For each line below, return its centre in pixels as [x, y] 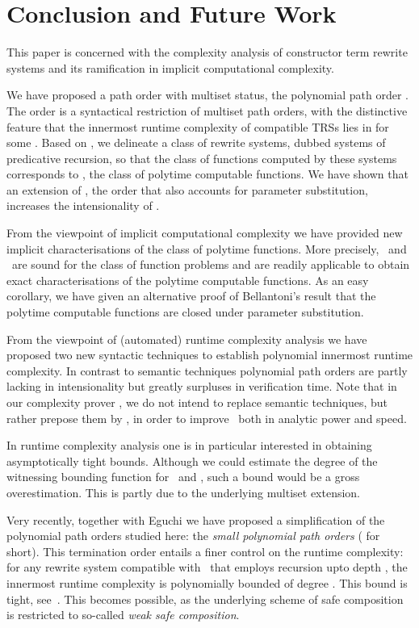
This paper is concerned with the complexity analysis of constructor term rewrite [207, 52]
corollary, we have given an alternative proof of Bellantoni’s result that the [191, 296]
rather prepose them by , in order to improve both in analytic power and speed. [207, 418]
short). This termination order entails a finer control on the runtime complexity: [205, 551]
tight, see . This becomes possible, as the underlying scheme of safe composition [205, 599]
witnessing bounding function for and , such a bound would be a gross [183, 477]
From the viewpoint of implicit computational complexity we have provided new [205, 233]
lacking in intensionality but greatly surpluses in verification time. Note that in [202, 386]
